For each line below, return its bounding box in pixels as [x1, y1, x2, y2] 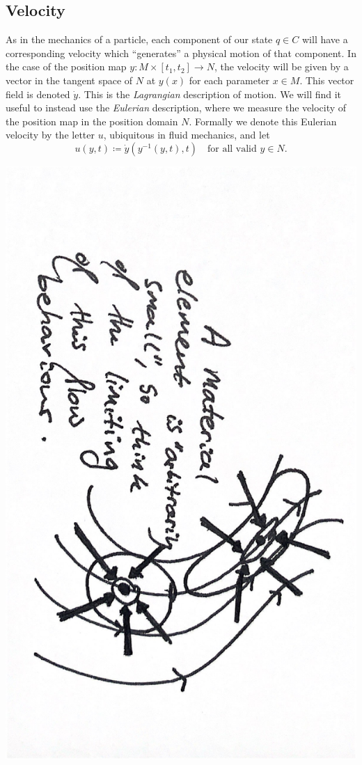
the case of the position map [6, 59, 127, 74]
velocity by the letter [6, 127, 95, 142]
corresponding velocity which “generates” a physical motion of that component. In [6, 45, 356, 60]
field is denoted [6, 86, 70, 101]
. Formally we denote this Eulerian [189, 113, 337, 128]
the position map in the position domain [6, 113, 178, 128]
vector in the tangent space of [6, 72, 133, 87]
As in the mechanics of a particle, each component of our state [6, 32, 273, 47]
